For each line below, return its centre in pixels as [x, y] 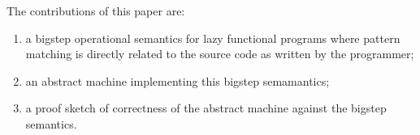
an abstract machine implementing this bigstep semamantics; [178, 80]
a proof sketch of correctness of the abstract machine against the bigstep [206, 108]
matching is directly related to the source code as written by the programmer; [220, 54]
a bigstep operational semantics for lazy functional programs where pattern [213, 38]
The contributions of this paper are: [96, 11]
